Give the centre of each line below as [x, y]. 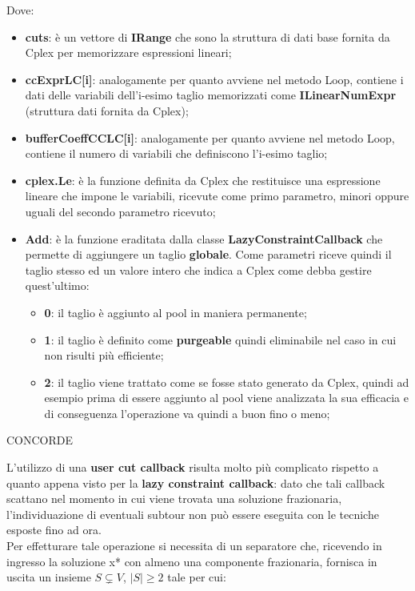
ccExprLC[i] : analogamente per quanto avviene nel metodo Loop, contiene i [214, 79]
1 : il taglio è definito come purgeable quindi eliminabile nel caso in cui [220, 339]
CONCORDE [40, 440]
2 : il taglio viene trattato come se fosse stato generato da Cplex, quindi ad [227, 382]
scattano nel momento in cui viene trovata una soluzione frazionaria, [174, 499]
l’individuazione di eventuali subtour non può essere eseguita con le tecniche [193, 514]
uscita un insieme [49, 577]
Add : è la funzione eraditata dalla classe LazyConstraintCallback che [204, 238]
